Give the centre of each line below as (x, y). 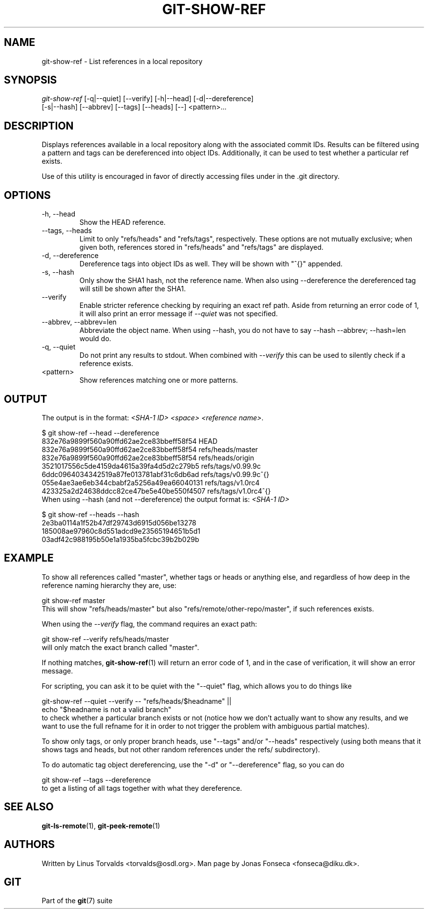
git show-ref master (74, 600)
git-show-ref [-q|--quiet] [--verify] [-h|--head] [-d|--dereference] (148, 99)
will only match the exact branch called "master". (120, 647)
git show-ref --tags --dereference (96, 780)
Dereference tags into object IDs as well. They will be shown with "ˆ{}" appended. (211, 264)
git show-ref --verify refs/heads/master (105, 639)
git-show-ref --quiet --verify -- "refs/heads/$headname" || (137, 701)
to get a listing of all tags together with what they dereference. (142, 788)
